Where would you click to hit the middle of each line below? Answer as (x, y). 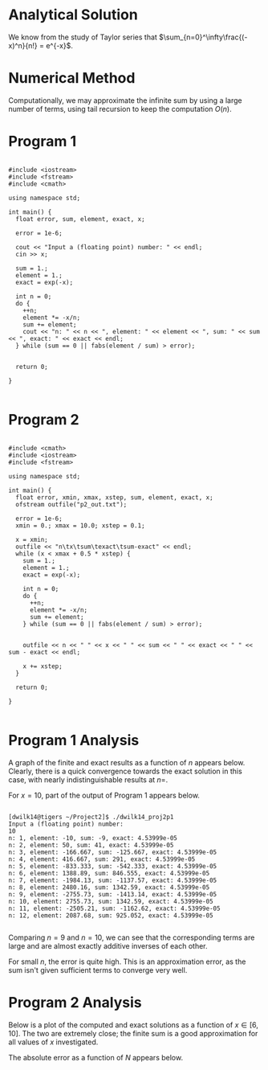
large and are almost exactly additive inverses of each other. (108, 945)
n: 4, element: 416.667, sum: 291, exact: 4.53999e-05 (102, 859)
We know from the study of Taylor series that (83, 37)
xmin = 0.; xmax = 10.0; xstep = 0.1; (81, 525)
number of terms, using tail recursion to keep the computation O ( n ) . (120, 109)
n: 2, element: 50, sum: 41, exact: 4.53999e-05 (91, 845)
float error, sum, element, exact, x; (81, 219)
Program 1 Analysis (74, 740)
